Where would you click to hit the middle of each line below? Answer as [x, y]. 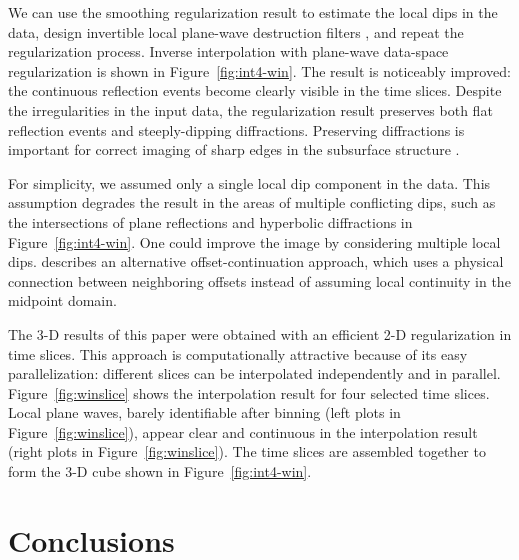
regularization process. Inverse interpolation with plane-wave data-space [228, 51]
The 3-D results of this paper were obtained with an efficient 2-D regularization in [260, 333]
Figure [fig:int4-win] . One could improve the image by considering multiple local [254, 241]
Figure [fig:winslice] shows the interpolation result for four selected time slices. [249, 392]
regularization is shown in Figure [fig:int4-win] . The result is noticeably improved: [259, 70]
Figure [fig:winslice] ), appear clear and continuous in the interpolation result [243, 431]
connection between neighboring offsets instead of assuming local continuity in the [259, 280]
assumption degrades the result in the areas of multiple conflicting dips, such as [252, 202]
